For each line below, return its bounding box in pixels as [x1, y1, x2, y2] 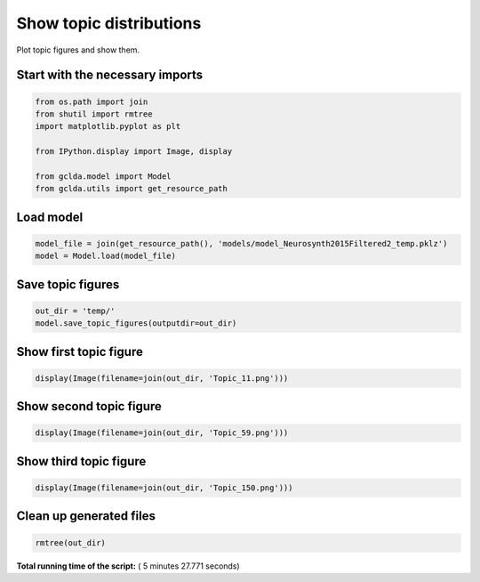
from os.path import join [35, 96, 148, 107]
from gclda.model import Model [35, 171, 172, 182]
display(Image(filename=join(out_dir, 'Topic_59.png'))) [35, 428, 289, 438]
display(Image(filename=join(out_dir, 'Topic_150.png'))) [35, 483, 293, 493]
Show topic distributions [16, 13, 202, 33]
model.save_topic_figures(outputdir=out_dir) [35, 319, 237, 328]
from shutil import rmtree [35, 109, 153, 119]
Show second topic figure [16, 399, 162, 414]
